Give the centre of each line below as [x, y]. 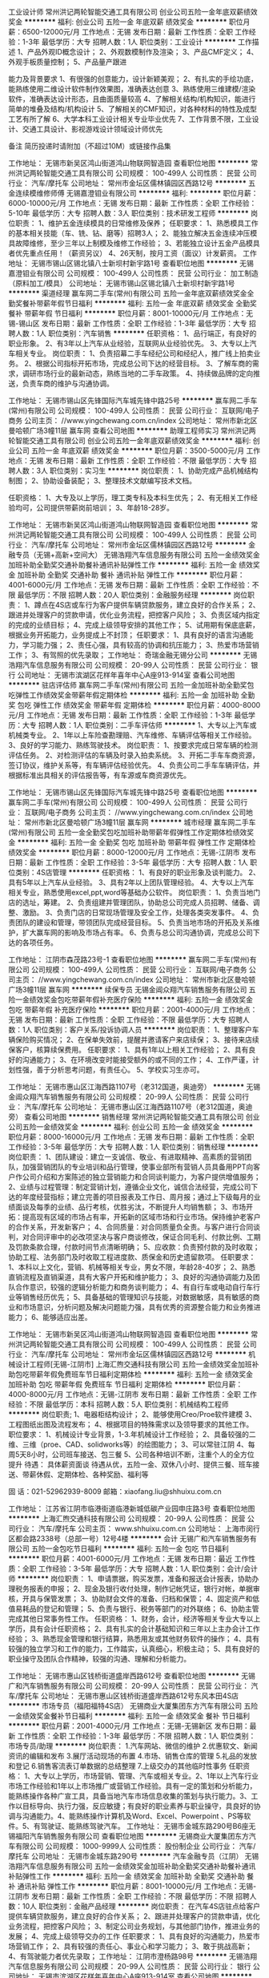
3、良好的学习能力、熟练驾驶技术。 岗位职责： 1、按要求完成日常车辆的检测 [133, 745]
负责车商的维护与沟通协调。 [68, 383]
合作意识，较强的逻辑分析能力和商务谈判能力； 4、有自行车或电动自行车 [134, 1287]
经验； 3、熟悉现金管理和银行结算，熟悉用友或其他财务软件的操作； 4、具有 [134, 1639]
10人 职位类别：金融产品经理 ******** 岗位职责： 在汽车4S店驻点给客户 [141, 1906]
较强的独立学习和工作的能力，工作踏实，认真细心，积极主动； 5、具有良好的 [134, 1649]
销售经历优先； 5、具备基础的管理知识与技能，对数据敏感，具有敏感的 [138, 1297]
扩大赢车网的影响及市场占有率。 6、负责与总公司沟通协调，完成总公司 [138, 932]
